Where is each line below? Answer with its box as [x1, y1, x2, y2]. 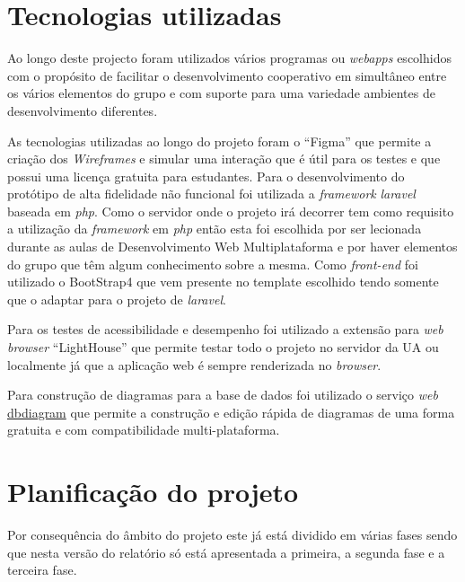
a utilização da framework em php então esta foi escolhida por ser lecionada [7, 219, 422, 238]
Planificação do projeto [7, 473, 299, 510]
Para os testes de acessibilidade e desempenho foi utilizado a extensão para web [7, 320, 443, 339]
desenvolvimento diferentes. [7, 101, 158, 119]
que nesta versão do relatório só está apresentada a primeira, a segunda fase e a [7, 542, 445, 561]
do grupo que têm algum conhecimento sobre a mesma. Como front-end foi [7, 254, 418, 273]
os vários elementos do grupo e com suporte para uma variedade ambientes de [7, 84, 435, 102]
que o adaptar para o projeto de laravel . [7, 289, 226, 308]
